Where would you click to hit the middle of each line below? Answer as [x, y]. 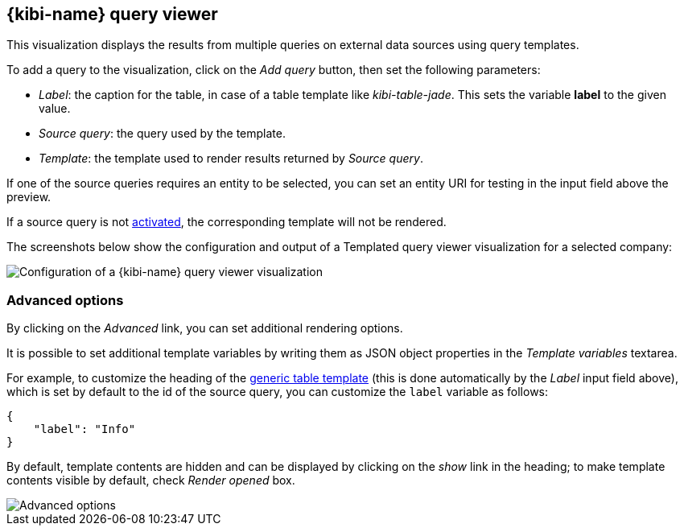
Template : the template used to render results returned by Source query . [231, 159]
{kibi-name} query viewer [112, 14]
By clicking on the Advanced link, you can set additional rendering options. [205, 328]
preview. [29, 197]
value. [55, 109]
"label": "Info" [84, 429]
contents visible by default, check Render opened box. [151, 480]
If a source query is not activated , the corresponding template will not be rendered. [227, 222]
